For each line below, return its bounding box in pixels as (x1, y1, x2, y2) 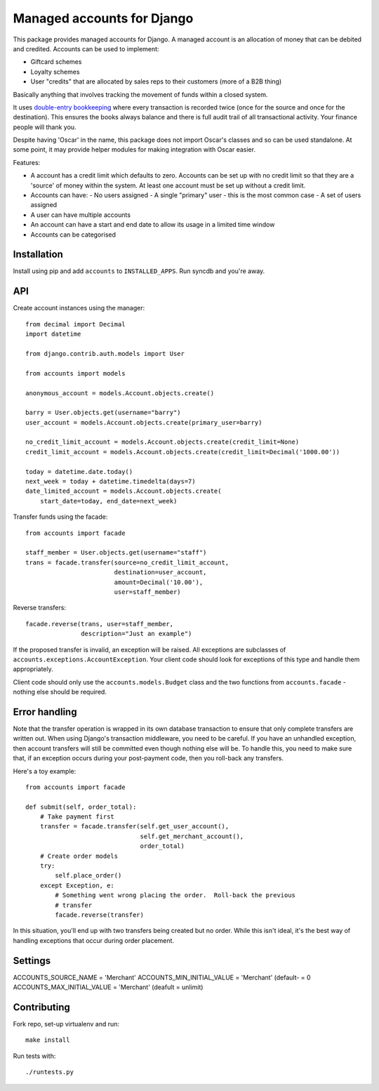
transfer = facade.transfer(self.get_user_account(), (39, 822, 230, 831)
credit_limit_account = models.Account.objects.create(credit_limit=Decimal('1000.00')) (25, 448, 340, 456)
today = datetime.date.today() (25, 468, 133, 475)
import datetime (25, 330, 81, 338)
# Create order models (39, 852, 119, 860)
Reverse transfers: (13, 604, 67, 612)
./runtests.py (25, 1068, 74, 1076)
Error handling (13, 706, 77, 718)
